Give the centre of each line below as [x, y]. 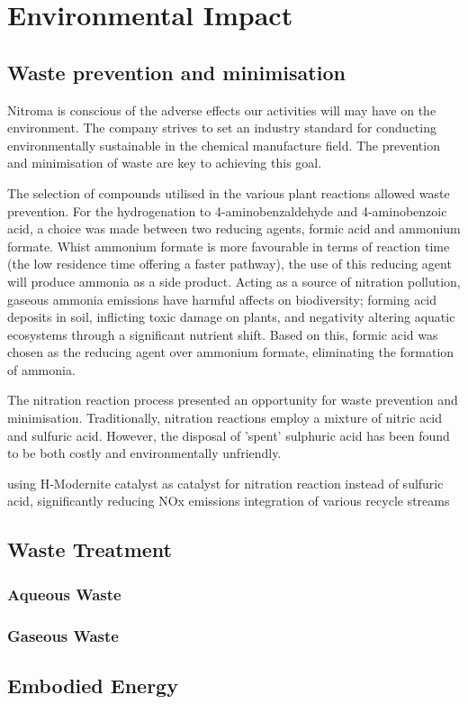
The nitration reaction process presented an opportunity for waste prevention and [233, 400]
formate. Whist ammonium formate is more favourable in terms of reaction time [229, 246]
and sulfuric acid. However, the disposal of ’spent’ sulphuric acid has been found [229, 435]
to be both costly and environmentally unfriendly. [144, 453]
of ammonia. [41, 369]
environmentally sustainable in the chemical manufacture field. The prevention [224, 145]
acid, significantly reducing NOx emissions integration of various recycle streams [229, 501]
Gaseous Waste [63, 635]
